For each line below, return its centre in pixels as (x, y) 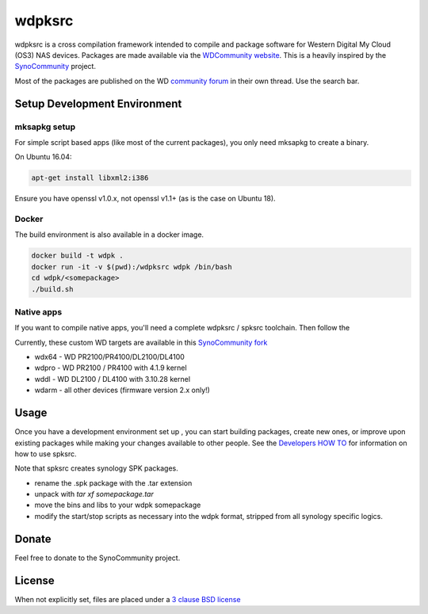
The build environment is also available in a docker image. (109, 235)
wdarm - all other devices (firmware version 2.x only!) (122, 390)
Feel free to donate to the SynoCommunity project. (97, 558)
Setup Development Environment (98, 103)
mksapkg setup (45, 127)
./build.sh (52, 289)
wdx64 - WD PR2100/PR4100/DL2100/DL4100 (110, 357)
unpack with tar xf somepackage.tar (94, 494)
